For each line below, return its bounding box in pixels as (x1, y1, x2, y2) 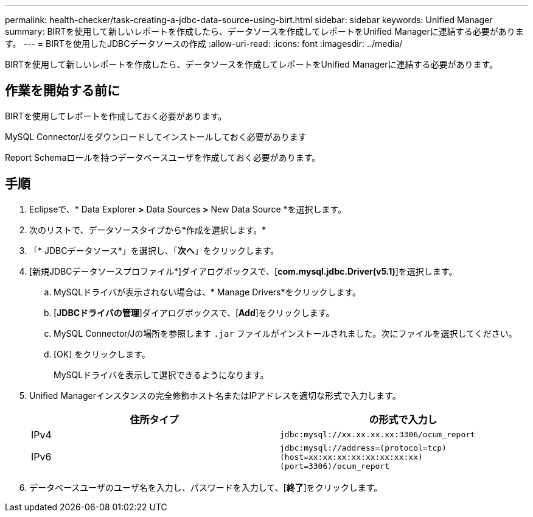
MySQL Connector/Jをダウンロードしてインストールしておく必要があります (5, 131, 307, 142)
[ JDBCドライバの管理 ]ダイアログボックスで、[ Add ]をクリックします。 (54, 307, 335, 318)
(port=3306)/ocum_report (280, 461, 390, 471)
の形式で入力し (369, 413, 437, 426)
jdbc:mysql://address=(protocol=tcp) (280, 443, 447, 452)
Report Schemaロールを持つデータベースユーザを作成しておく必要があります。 (5, 152, 321, 163)
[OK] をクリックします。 (54, 348, 150, 359)
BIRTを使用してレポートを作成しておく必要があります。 (5, 110, 227, 121)
